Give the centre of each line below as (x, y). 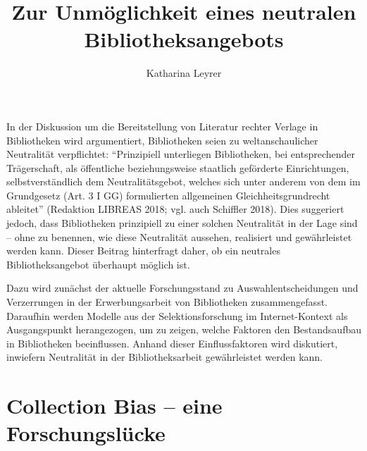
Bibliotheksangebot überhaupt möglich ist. (98, 264)
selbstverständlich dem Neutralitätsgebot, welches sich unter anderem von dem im (183, 181)
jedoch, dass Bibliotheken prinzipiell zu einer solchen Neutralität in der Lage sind (182, 223)
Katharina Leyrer (184, 73)
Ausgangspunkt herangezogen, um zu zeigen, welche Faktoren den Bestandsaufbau (184, 329)
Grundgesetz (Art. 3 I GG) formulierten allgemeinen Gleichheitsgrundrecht (168, 195)
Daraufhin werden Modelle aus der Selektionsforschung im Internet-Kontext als (177, 315)
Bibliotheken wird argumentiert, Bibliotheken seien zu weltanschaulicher (162, 140)
